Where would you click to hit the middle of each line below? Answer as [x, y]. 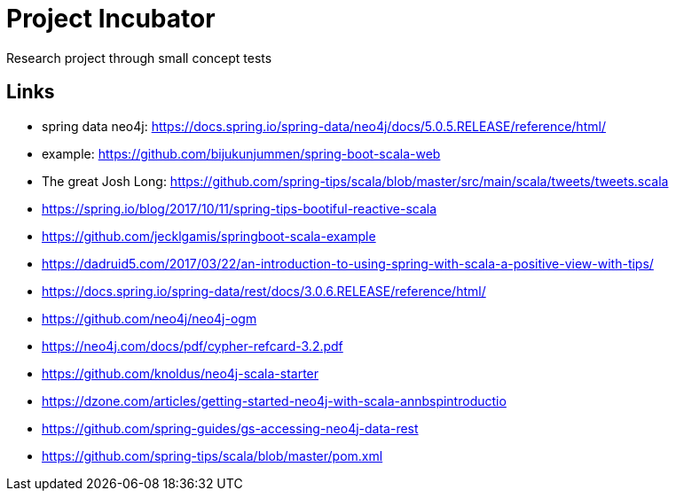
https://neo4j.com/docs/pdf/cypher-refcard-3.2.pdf [193, 346]
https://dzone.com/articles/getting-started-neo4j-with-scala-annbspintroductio [274, 401]
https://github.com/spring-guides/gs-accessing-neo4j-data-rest [230, 428]
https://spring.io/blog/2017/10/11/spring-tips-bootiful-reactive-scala [240, 208]
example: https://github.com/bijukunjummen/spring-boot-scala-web [241, 153]
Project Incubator [111, 19]
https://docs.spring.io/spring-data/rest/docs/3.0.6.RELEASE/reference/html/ [264, 291]
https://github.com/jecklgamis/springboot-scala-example [209, 236]
